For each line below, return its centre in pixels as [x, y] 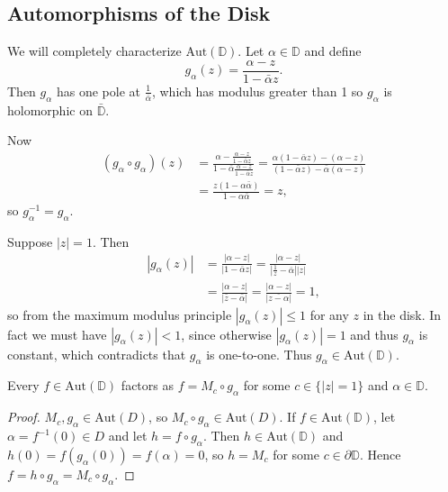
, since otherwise [226, 334]
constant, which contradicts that [97, 354]
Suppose [30, 241]
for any [329, 314]
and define [333, 51]
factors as [147, 385]
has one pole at [98, 91]
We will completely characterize [94, 51]
